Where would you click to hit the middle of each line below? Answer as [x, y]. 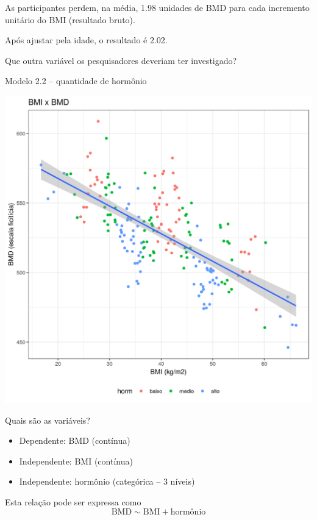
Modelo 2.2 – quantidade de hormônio [76, 81]
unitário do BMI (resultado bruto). [70, 19]
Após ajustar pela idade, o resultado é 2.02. [86, 40]
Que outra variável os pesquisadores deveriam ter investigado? [121, 60]
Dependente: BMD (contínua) [75, 440]
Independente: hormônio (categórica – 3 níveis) [107, 481]
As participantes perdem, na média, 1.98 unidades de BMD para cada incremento [157, 7]
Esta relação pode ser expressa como [73, 501]
